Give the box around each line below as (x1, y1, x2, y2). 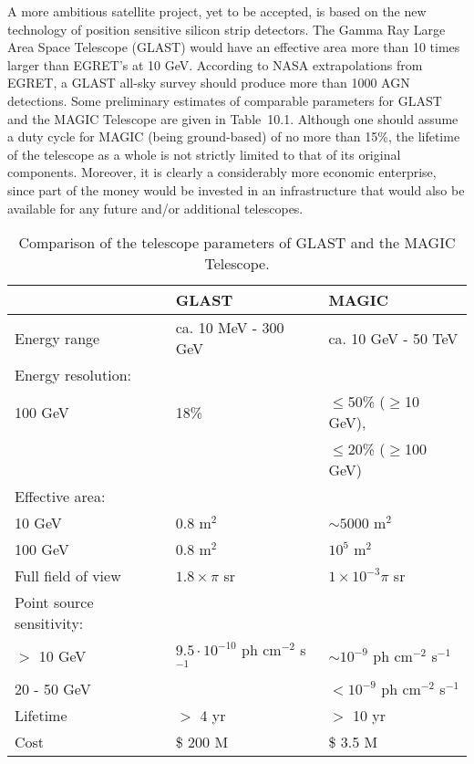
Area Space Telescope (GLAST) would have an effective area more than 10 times (7, 37, 460, 57)
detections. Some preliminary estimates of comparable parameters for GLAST (7, 90, 442, 110)
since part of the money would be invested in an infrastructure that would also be (7, 180, 465, 199)
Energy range (15, 327, 100, 349)
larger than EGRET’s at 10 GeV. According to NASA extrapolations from (7, 55, 423, 74)
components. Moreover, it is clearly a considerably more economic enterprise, (7, 162, 437, 182)
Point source (15, 591, 94, 613)
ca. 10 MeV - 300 (175, 317, 284, 339)
